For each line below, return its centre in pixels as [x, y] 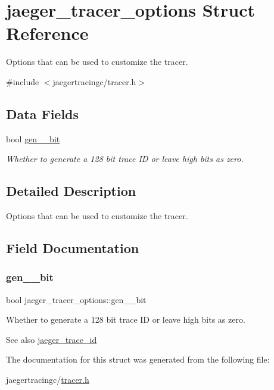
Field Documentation [73, 248]
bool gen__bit [33, 138]
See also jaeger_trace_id [52, 339]
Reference [47, 33]
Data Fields [43, 113]
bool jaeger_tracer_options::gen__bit [76, 299]
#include [23, 81]
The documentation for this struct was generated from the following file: [138, 359]
